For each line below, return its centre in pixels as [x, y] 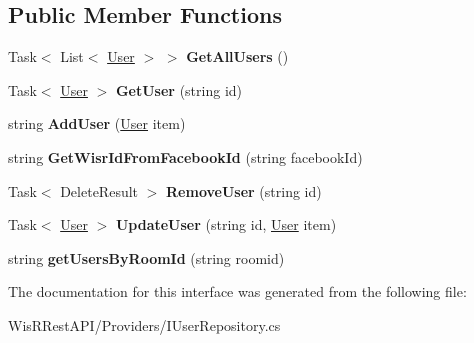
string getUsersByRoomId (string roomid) [146, 257]
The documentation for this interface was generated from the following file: [237, 291]
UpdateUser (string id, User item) [226, 224]
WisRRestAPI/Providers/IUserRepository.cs [144, 324]
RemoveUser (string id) [244, 190]
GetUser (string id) [179, 89]
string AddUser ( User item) [97, 123]
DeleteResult [99, 190]
